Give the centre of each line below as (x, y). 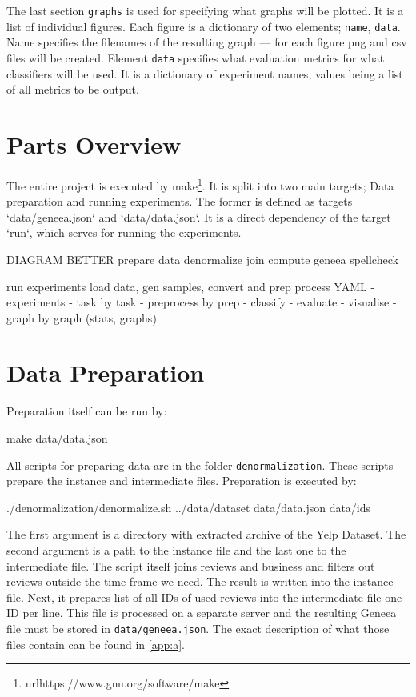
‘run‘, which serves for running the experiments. (124, 232)
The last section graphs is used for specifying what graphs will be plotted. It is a (205, 10)
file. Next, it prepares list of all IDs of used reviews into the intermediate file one (204, 597)
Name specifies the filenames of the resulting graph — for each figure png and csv (207, 42)
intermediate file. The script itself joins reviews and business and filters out (191, 565)
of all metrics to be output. (73, 89)
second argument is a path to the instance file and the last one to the (176, 550)
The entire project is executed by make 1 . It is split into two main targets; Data (200, 184)
